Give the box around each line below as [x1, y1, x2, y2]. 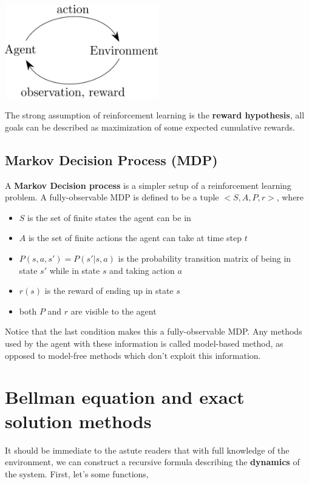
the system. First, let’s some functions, [5, 467, 149, 480]
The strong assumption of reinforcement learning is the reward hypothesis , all [5, 109, 305, 121]
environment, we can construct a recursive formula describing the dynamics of [5, 455, 300, 468]
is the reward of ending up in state [44, 284, 174, 297]
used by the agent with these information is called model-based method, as [5, 337, 284, 350]
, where [276, 191, 304, 203]
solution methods [5, 408, 152, 433]
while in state [49, 264, 100, 276]
